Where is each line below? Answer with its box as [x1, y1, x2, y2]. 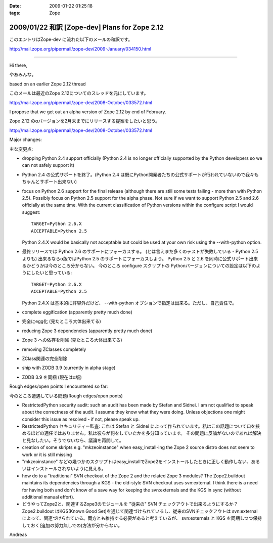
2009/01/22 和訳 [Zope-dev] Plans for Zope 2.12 [9, 23, 164, 32]
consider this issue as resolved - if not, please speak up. [22, 416, 140, 422]
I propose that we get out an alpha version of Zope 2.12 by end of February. [9, 109, 166, 115]
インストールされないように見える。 [30, 466, 106, 472]
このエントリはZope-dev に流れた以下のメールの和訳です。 [9, 36, 133, 42]
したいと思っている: [30, 269, 72, 276]
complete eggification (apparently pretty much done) [22, 309, 132, 315]
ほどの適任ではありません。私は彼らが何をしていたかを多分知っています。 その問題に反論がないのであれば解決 [30, 430, 261, 436]
